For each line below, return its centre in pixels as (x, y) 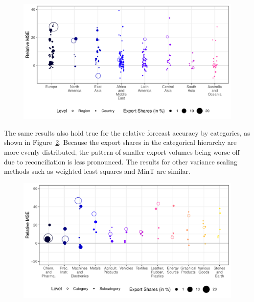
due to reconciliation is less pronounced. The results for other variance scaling (121, 161)
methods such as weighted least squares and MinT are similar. (97, 171)
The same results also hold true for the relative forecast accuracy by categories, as (127, 132)
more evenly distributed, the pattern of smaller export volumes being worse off (122, 151)
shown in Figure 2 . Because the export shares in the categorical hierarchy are (120, 142)
